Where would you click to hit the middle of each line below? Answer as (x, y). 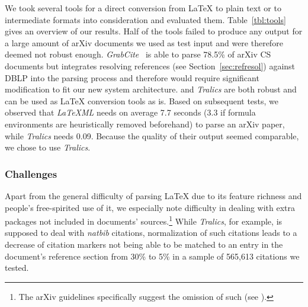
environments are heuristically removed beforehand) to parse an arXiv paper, (145, 124)
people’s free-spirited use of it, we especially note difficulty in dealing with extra (150, 207)
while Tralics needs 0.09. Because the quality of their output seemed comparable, (152, 135)
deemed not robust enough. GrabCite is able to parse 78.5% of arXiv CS (138, 54)
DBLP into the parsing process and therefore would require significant (132, 77)
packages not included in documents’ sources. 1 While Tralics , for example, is (144, 220)
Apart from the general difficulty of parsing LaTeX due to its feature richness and (153, 195)
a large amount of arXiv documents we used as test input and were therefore (144, 42)
